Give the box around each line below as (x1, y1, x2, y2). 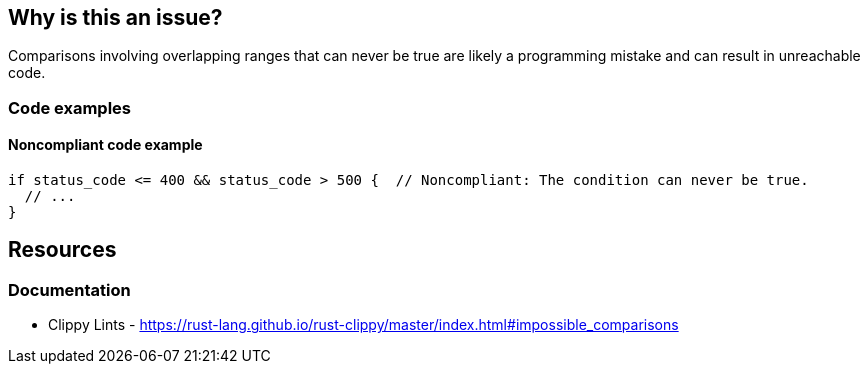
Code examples (8, 97, 132, 118)
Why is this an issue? (8, 5, 223, 30)
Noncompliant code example (8, 136, 203, 154)
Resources (8, 237, 117, 263)
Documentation (8, 279, 131, 300)
